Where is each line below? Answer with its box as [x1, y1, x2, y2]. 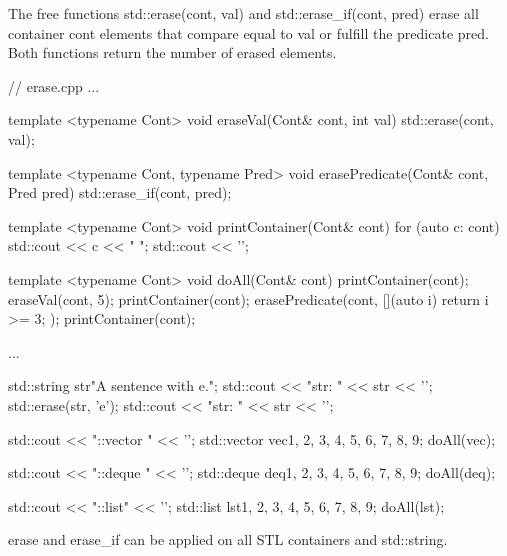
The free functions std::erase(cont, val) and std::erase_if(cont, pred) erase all [8, 3, 479, 23]
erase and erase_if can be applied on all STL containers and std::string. [8, 529, 448, 550]
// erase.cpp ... [8, 75, 100, 96]
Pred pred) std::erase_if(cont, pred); [8, 182, 232, 203]
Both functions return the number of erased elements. [8, 42, 337, 63]
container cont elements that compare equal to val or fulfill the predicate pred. [8, 22, 489, 43]
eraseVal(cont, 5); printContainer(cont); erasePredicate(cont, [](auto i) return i [8, 288, 489, 309]
